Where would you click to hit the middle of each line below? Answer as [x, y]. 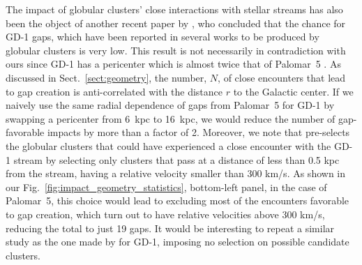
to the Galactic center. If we [293, 91]
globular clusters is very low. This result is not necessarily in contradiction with [176, 50]
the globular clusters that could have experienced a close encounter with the [168, 145]
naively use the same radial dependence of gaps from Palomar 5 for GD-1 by [170, 105]
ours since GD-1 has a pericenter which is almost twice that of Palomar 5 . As [173, 64]
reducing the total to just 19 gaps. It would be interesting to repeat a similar [170, 228]
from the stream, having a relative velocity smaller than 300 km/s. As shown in [176, 173]
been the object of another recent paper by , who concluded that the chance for [176, 23]
